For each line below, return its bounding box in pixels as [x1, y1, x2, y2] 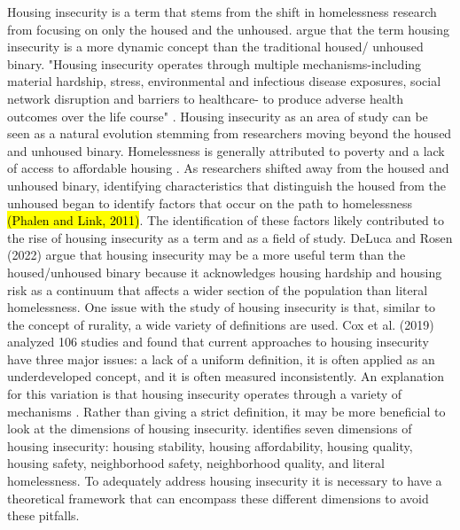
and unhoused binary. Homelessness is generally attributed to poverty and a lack [7, 141, 445, 160]
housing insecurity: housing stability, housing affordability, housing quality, [7, 436, 413, 455]
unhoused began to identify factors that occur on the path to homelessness [7, 193, 413, 212]
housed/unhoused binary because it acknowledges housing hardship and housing [7, 262, 442, 281]
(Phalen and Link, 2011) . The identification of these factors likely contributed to [7, 211, 445, 230]
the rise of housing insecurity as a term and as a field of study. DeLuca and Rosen [7, 228, 453, 246]
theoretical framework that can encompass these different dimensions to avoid [7, 488, 429, 507]
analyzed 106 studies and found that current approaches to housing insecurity [7, 332, 429, 351]
